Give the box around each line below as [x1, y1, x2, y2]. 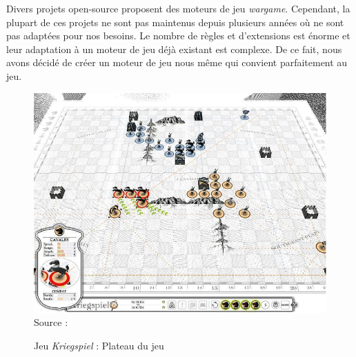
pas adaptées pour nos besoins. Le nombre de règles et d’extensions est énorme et [6, 28, 350, 43]
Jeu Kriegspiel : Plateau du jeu [34, 338, 164, 352]
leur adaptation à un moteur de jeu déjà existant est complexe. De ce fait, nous [6, 41, 342, 56]
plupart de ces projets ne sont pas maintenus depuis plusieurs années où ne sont [6, 14, 344, 29]
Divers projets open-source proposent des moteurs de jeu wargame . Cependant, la [6, 1, 350, 15]
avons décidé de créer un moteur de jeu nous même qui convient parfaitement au [6, 55, 348, 70]
